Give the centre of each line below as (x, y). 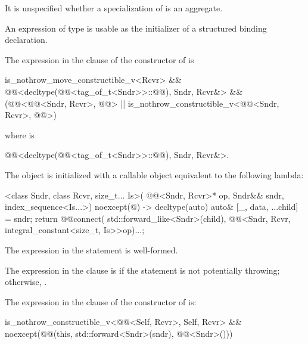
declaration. (26, 40)
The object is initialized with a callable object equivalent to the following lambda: (154, 174)
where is (20, 134)
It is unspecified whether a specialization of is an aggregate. (114, 8)
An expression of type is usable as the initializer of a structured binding (136, 28)
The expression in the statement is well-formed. (91, 250)
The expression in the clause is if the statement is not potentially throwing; (142, 270)
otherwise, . (26, 282)
